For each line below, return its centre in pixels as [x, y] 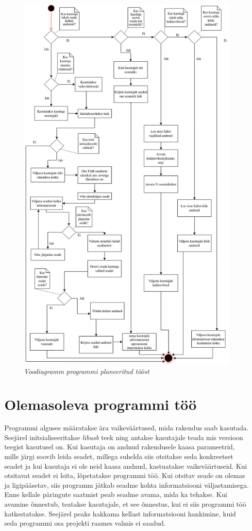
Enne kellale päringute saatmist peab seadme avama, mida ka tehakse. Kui [116, 494]
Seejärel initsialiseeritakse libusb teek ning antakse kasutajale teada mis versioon [124, 437]
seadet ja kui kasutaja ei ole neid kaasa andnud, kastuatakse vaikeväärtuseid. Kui [126, 466]
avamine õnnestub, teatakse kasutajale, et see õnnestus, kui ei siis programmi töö [125, 504]
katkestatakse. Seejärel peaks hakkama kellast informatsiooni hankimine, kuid [120, 513]
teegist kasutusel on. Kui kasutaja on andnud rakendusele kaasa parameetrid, [120, 447]
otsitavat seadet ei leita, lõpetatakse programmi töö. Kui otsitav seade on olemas [125, 475]
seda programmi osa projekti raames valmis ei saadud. [85, 523]
